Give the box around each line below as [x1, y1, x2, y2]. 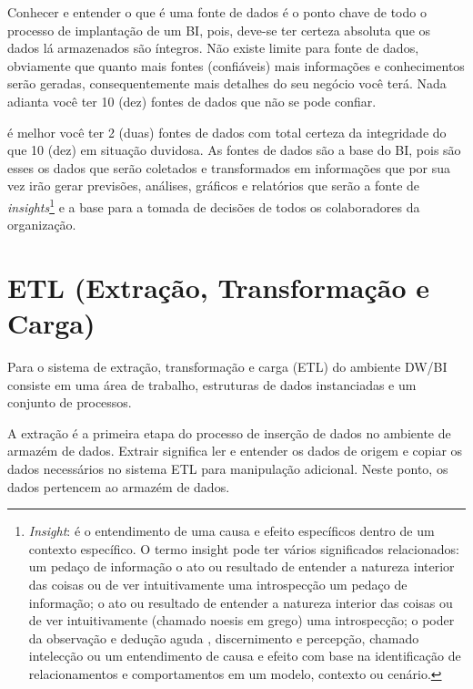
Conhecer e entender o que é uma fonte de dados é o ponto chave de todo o [7, 3, 427, 21]
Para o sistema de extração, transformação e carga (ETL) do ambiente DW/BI [7, 357, 448, 376]
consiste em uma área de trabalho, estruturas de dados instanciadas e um [7, 375, 417, 394]
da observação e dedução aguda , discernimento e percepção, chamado [28, 628, 419, 647]
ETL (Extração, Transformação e [7, 268, 429, 305]
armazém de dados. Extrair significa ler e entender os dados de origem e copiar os [7, 441, 463, 460]
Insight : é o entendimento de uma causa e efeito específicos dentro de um [28, 521, 435, 540]
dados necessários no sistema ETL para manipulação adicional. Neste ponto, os [7, 459, 448, 478]
